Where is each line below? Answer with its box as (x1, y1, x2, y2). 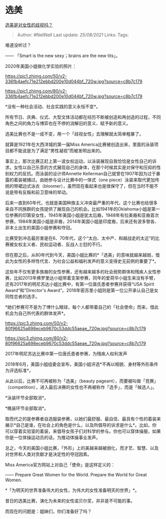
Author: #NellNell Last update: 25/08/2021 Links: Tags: (17, 32, 129, 38)
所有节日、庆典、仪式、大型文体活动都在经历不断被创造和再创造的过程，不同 (5, 114, 161, 120)
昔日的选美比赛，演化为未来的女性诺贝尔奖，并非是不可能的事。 (5, 498, 135, 504)
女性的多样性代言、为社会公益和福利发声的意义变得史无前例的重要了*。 (13, 258, 159, 264)
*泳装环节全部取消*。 (5, 394, 49, 400)
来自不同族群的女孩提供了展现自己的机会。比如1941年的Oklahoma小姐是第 (5, 206, 156, 212)
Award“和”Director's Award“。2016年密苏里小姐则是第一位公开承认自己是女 (5, 287, 159, 293)
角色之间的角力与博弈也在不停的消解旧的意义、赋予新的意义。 (5, 120, 131, 126)
